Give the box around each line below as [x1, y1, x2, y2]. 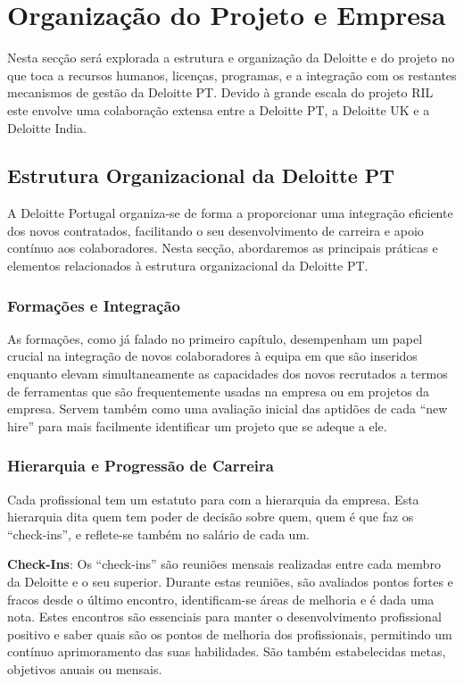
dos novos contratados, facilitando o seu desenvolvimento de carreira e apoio [7, 221, 424, 239]
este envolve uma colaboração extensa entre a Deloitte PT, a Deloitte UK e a [7, 100, 430, 119]
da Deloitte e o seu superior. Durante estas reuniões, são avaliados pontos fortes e [7, 572, 453, 591]
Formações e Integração [7, 294, 180, 316]
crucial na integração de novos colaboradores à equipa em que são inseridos [7, 346, 418, 365]
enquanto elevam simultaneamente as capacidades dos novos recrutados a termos [7, 364, 448, 383]
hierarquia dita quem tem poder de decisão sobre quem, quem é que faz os [7, 507, 414, 526]
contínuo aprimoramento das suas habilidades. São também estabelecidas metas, [7, 642, 446, 661]
